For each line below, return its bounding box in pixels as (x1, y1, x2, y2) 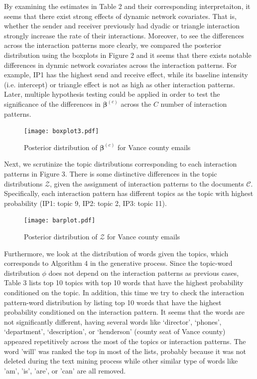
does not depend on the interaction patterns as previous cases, (48, 267, 239, 278)
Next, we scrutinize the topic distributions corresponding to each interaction (4, 159, 237, 169)
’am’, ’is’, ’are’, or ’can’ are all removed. (4, 365, 126, 376)
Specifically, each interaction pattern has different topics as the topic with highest (4, 188, 254, 198)
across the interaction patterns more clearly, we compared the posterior (4, 40, 222, 50)
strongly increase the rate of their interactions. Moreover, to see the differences (4, 30, 245, 40)
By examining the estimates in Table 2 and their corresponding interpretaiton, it (4, 1, 251, 11)
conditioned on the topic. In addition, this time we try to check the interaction (4, 287, 244, 297)
